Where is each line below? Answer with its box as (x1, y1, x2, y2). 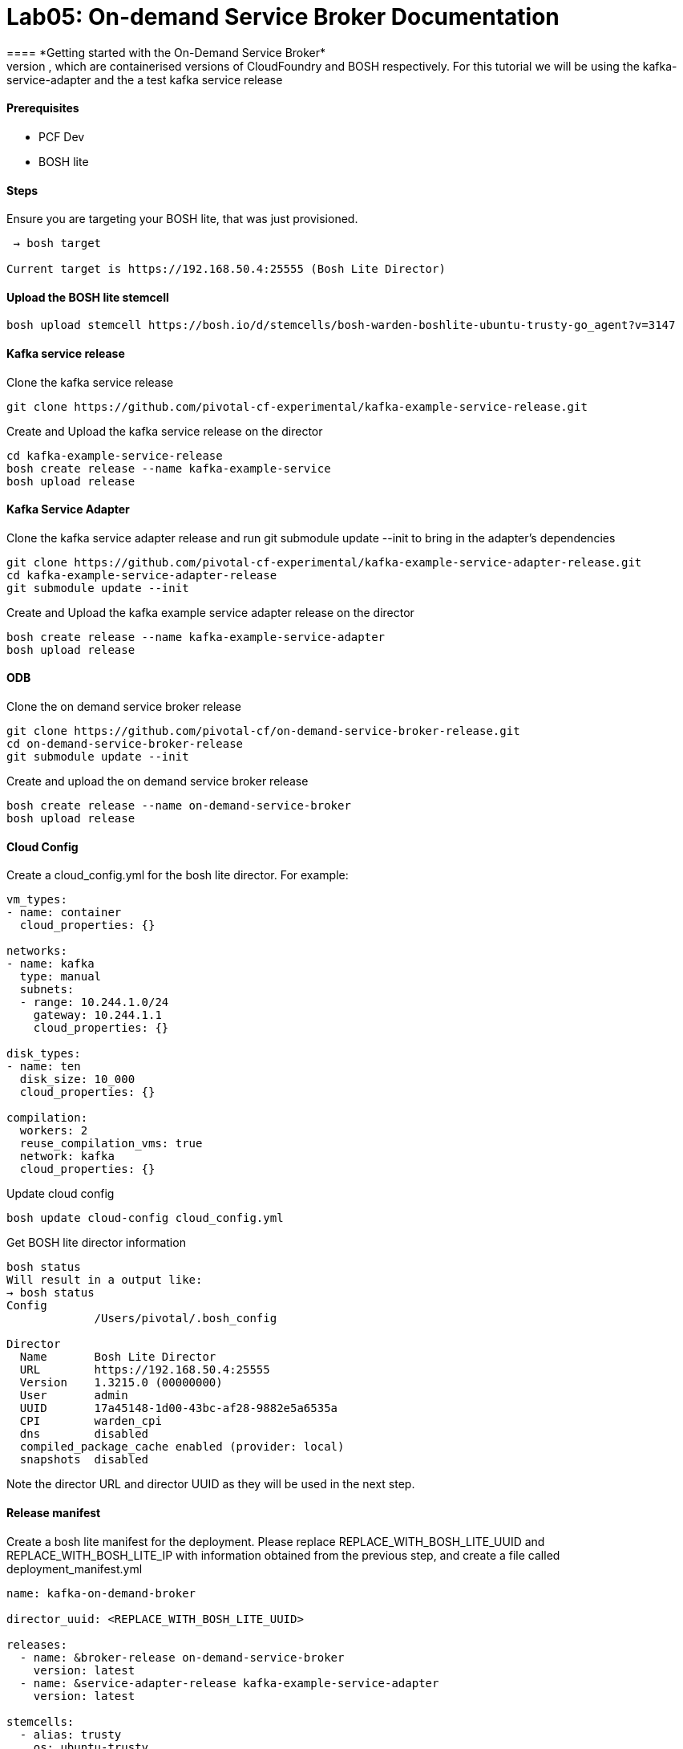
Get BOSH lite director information (6, 1236, 186, 1250)
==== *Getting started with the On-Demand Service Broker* (6, 45, 326, 59)
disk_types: (6, 1047, 81, 1061)
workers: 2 (19, 1124, 88, 1138)
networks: (6, 944, 67, 958)
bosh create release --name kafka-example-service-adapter (6, 630, 386, 643)
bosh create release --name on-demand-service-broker (6, 799, 351, 813)
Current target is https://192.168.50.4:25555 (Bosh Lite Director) (6, 262, 446, 276)
